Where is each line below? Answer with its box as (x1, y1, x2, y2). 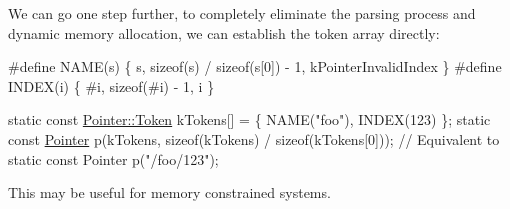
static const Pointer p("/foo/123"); (8, 148, 219, 169)
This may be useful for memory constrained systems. (8, 182, 331, 203)
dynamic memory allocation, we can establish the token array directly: (8, 22, 440, 43)
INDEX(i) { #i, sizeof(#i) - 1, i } (8, 75, 215, 96)
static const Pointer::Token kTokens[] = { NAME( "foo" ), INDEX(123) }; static (8, 109, 491, 130)
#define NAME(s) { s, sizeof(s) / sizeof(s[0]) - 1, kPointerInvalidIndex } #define (8, 56, 502, 77)
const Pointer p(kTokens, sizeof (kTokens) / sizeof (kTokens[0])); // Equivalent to (8, 128, 500, 149)
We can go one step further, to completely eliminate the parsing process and (8, 3, 476, 23)
